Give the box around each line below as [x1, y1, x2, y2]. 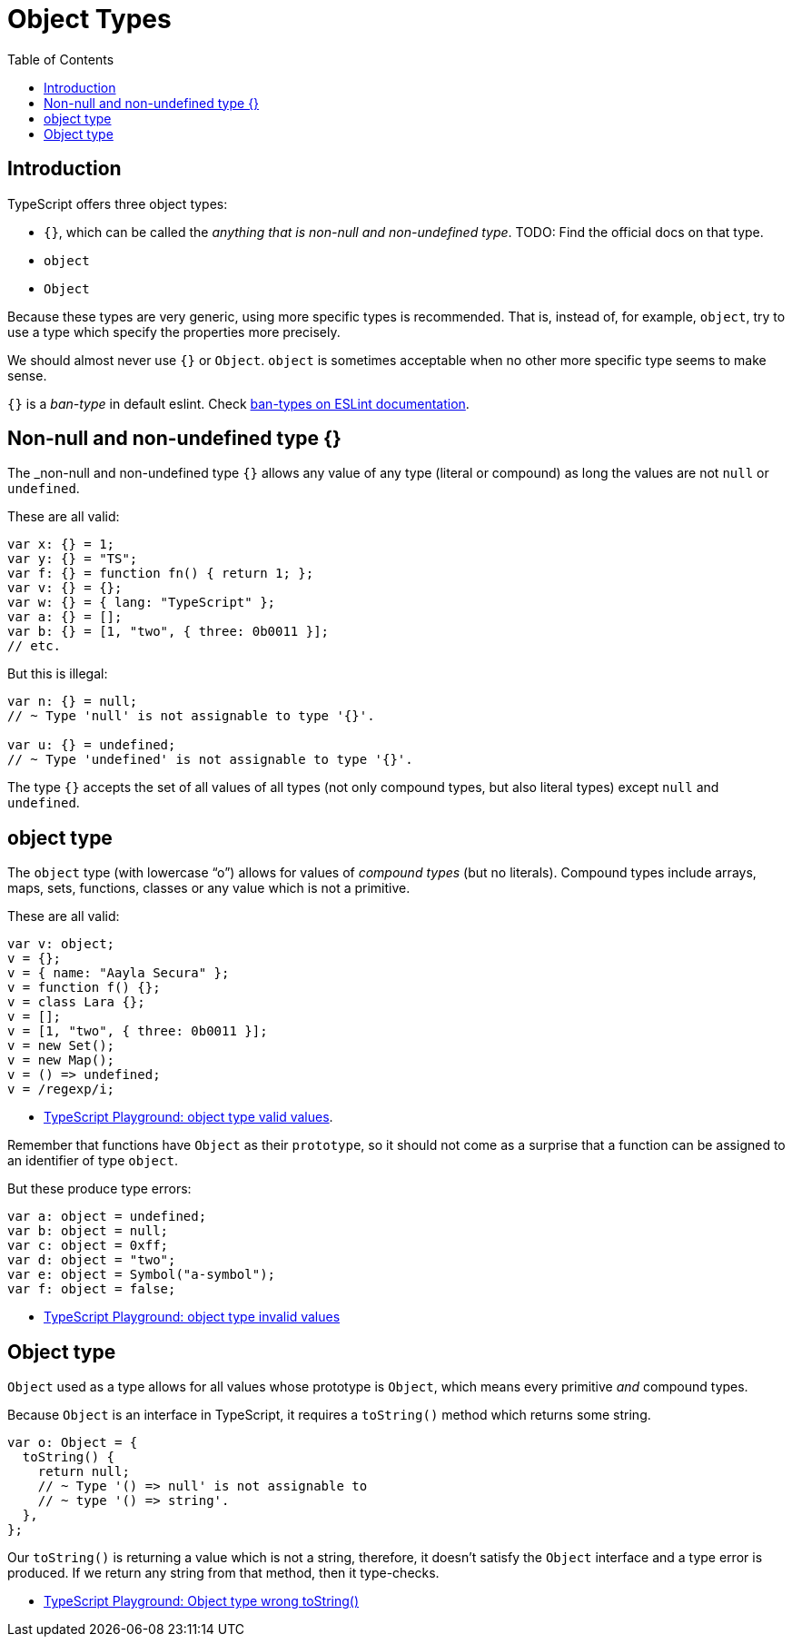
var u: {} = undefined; [7, 738, 176, 753]
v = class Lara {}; [7, 995, 145, 1010]
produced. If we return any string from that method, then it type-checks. [7, 1565, 440, 1581]
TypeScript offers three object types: [7, 195, 228, 212]
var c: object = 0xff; [7, 1238, 169, 1253]
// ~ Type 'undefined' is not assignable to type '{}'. [7, 752, 413, 768]
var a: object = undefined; [7, 1209, 207, 1224]
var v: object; [7, 936, 115, 952]
